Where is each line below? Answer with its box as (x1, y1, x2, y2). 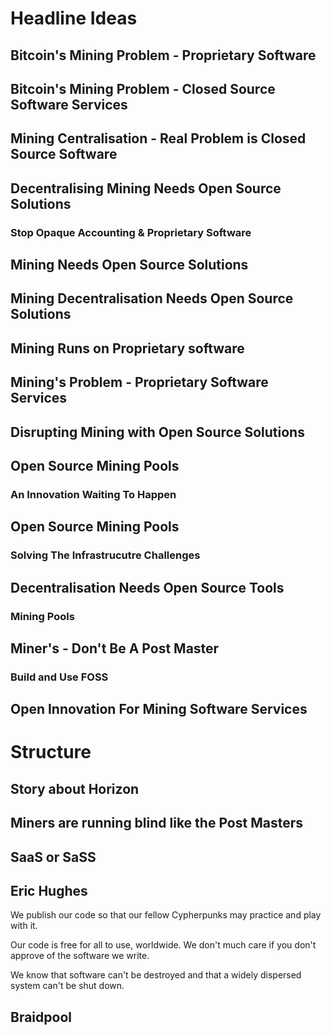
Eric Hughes (10, 883, 88, 900)
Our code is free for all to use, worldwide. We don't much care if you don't (10, 939, 317, 951)
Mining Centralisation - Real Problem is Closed (10, 130, 307, 147)
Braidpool (10, 1008, 72, 1026)
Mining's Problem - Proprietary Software (10, 374, 269, 391)
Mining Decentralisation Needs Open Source (10, 290, 294, 307)
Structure (10, 741, 92, 764)
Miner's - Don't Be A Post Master (10, 640, 220, 657)
